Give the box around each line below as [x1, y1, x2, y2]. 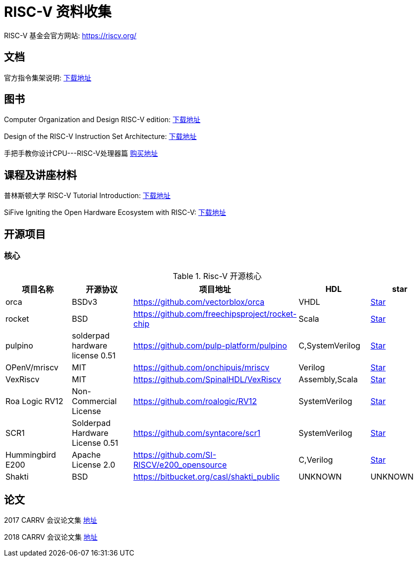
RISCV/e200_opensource [133, 459, 227, 470]
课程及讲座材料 [4, 168, 77, 181]
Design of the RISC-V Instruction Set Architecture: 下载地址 [4, 132, 197, 141]
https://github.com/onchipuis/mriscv [133, 362, 270, 372]
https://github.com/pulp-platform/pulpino [133, 340, 287, 351]
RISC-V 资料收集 [4, 3, 112, 20]
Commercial [72, 396, 117, 406]
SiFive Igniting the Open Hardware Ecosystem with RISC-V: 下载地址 [4, 208, 226, 217]
